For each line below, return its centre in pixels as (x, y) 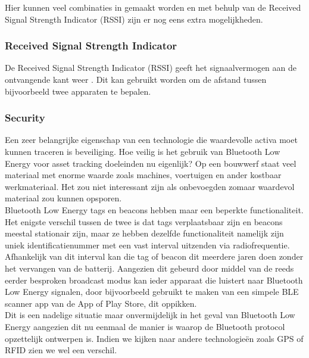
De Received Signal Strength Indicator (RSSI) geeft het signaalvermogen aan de (151, 68)
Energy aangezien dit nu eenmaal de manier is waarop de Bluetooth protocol (145, 326)
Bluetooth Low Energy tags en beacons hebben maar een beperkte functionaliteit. (154, 209)
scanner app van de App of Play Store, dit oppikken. (101, 303)
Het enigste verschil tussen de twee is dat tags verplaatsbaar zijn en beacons (144, 221)
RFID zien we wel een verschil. (61, 350)
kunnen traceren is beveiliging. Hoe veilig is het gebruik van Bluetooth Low (143, 151)
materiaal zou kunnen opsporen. (63, 198)
